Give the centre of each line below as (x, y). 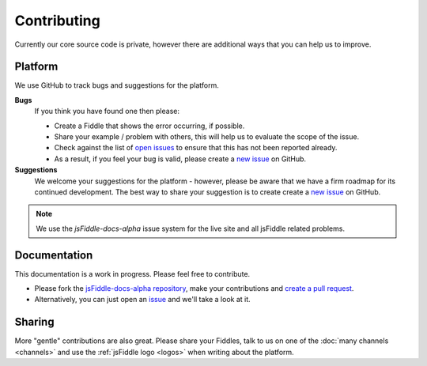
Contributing (57, 21)
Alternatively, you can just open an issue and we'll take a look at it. (142, 300)
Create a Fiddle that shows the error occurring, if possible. (149, 126)
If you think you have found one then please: (107, 111)
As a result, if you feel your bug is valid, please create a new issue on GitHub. (180, 159)
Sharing (34, 322)
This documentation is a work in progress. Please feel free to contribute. (132, 274)
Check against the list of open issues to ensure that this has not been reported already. (196, 148)
